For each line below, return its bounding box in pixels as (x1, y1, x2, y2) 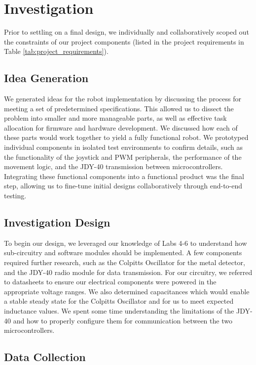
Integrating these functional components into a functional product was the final (4, 171, 244, 181)
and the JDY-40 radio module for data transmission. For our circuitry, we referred (4, 267, 253, 277)
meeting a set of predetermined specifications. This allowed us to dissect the (4, 103, 234, 113)
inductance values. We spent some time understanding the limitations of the (4, 306, 234, 316)
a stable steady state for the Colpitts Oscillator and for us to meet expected (4, 296, 234, 306)
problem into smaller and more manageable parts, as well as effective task (4, 113, 227, 123)
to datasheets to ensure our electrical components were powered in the (4, 276, 217, 287)
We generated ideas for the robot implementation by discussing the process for (4, 93, 241, 104)
